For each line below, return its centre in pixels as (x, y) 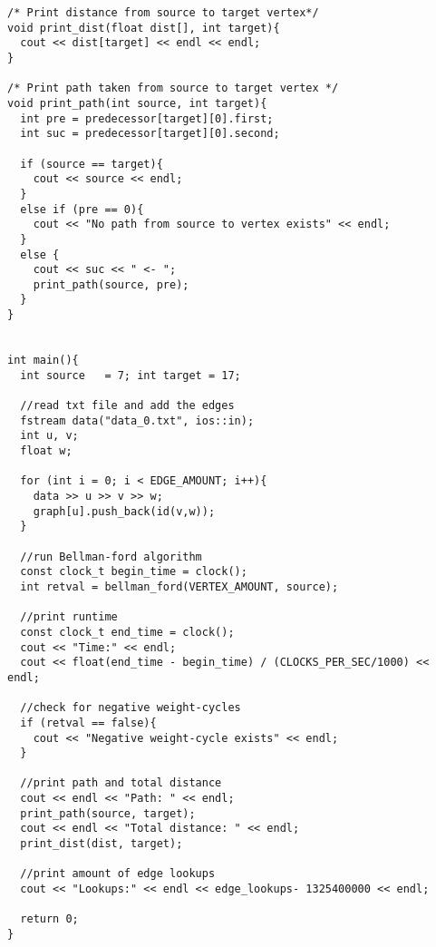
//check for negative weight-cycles (131, 708)
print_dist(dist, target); (102, 844)
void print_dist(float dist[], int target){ (144, 28)
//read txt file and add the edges (127, 406)
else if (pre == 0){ (82, 209)
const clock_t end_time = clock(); (127, 632)
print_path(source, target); (108, 813)
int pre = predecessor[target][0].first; (147, 118)
